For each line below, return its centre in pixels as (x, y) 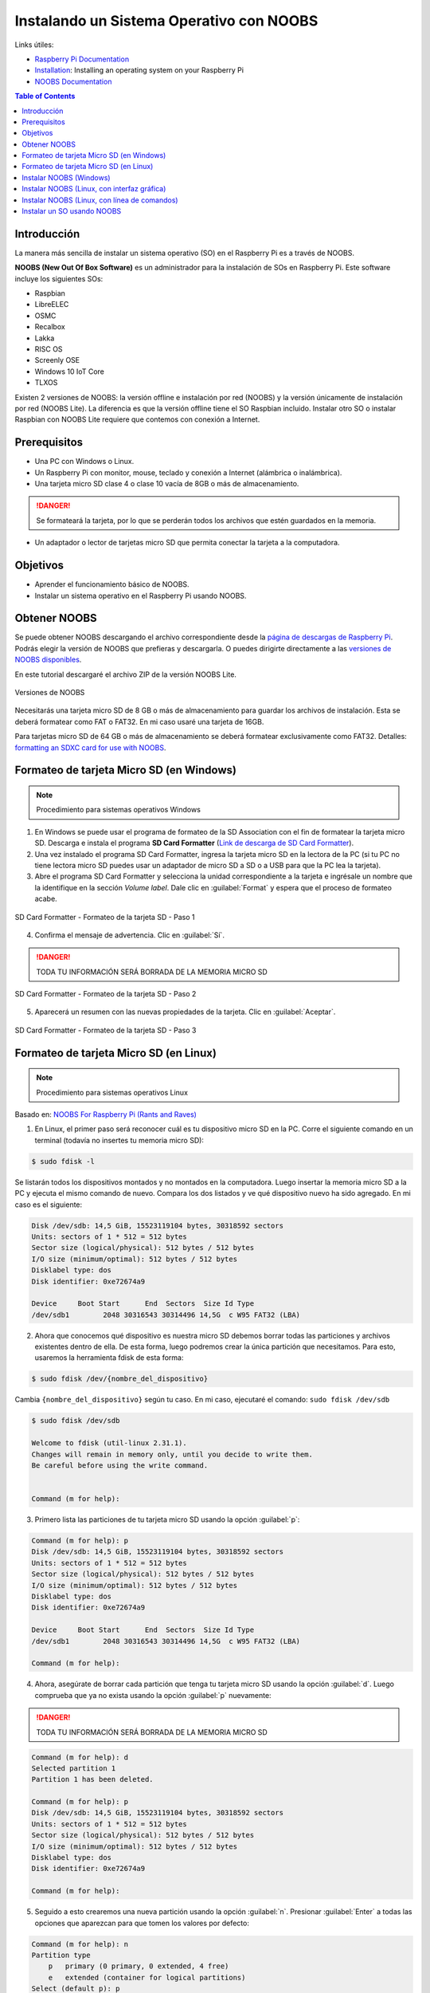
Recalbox (50, 327)
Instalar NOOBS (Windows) (66, 177)
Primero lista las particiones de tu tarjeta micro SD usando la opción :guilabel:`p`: (167, 1519)
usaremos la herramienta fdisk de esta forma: (109, 1358)
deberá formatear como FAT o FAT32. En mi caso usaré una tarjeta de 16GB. (139, 721)
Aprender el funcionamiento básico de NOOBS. (112, 584)
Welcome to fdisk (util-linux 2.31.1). (109, 1443)
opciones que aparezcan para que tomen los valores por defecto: (142, 1923)
